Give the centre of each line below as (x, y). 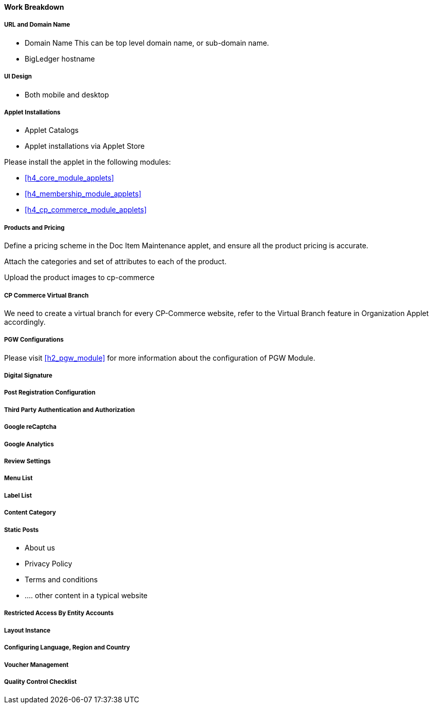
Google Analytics (29, 444)
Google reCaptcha (31, 427)
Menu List (18, 478)
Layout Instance (27, 630)
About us (40, 547)
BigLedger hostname (60, 58)
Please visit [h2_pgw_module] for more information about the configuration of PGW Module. (160, 358)
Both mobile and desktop (67, 94)
